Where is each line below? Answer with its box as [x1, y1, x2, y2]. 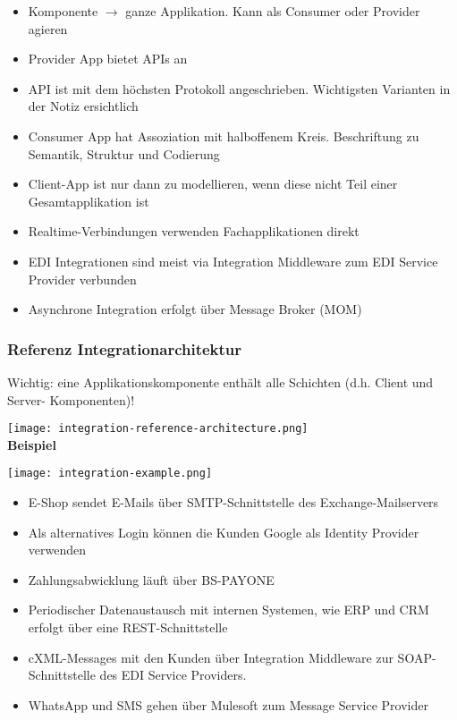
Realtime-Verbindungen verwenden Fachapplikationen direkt [28, 222, 360, 241]
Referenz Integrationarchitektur [7, 337, 242, 360]
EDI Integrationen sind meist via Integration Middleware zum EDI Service [28, 251, 438, 270]
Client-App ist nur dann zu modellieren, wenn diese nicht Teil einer [28, 174, 398, 193]
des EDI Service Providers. [99, 665, 247, 684]
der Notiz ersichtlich [28, 97, 139, 115]
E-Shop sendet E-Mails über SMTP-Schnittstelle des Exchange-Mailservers [28, 493, 439, 512]
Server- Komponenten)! [7, 390, 135, 409]
